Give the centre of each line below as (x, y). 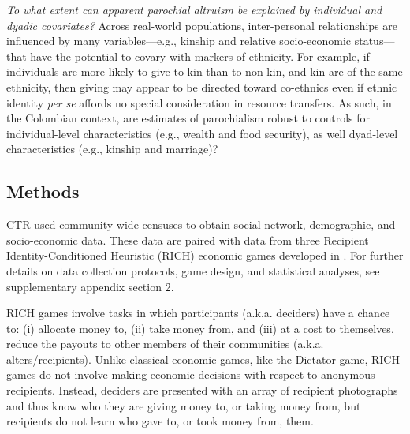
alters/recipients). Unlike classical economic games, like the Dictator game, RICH (203, 359)
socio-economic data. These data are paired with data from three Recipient (188, 239)
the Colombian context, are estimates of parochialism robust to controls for (188, 118)
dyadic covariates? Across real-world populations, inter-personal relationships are (202, 25)
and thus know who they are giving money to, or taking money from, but (184, 405)
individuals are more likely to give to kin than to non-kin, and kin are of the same (205, 71)
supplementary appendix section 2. (90, 286)
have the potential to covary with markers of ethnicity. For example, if (200, 56)
